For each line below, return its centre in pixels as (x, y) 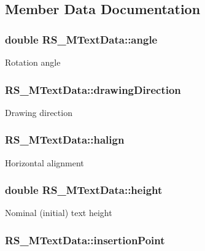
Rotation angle (33, 62)
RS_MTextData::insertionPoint (85, 240)
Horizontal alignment (44, 162)
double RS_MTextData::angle (81, 39)
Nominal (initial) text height (59, 213)
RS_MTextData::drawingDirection (93, 89)
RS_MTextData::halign (65, 140)
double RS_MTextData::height (84, 190)
